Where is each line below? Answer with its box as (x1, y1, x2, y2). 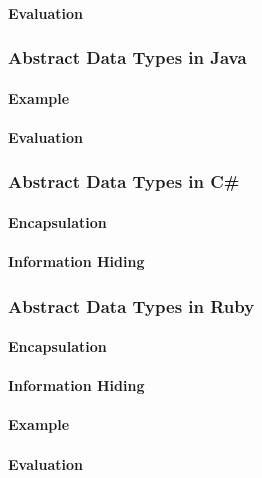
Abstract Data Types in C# (8, 169, 240, 194)
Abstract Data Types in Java (8, 45, 247, 70)
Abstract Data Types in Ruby (8, 293, 255, 318)
